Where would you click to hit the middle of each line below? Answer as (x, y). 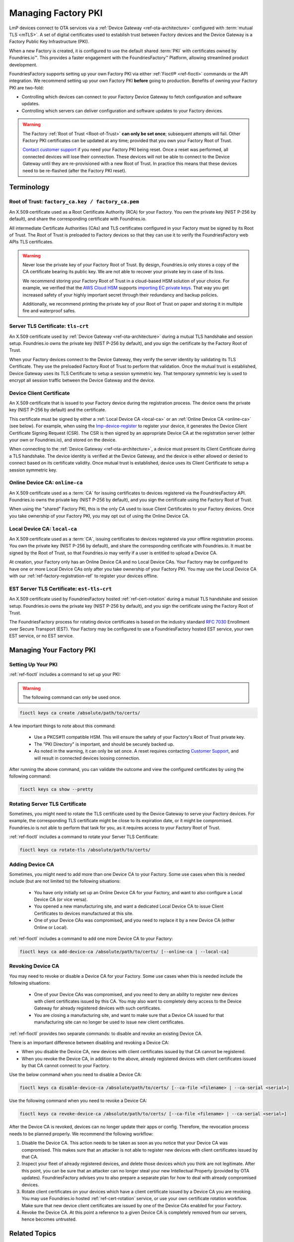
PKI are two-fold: (27, 87)
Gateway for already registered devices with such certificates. (98, 1008)
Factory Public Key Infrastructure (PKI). (49, 42)
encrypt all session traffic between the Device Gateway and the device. (82, 380)
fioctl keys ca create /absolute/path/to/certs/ (80, 713)
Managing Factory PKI (56, 13)
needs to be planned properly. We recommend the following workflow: (81, 1134)
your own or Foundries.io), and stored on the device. (63, 440)
